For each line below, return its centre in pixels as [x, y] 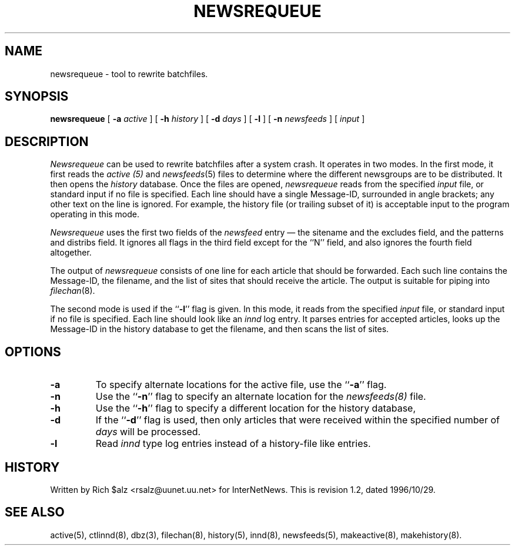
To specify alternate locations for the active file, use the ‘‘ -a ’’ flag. [241, 385]
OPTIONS [33, 352]
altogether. [71, 253]
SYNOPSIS [37, 97]
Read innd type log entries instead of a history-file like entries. [233, 444]
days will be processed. [148, 432]
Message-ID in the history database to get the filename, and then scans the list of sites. [220, 329]
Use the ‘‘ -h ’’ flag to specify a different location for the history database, [256, 408]
